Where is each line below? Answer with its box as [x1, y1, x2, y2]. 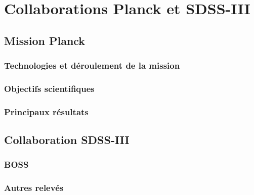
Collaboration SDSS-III [4, 132, 130, 148]
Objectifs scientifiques [4, 82, 95, 94]
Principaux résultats [4, 105, 89, 118]
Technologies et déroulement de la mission [4, 59, 180, 72]
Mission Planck [4, 32, 86, 48]
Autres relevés [4, 181, 64, 194]
